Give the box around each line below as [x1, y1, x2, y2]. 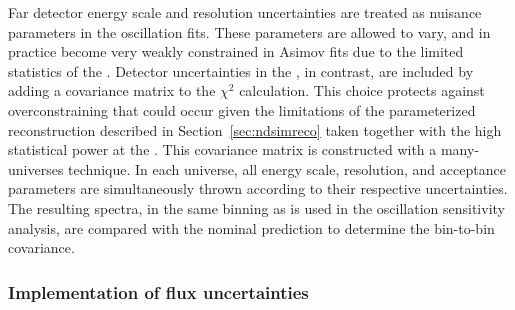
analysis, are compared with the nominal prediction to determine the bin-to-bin [8, 217, 495, 238]
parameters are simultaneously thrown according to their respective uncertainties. [8, 178, 508, 199]
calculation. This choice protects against [239, 80, 485, 101]
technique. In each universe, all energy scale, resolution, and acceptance [68, 158, 506, 179]
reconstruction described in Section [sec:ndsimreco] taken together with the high [8, 119, 502, 140]
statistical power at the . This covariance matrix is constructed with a [8, 139, 437, 160]
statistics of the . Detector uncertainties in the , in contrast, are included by [8, 60, 474, 81]
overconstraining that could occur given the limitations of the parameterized [8, 99, 476, 120]
